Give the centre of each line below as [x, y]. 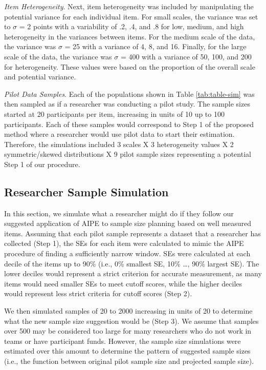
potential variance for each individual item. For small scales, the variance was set [131, 16]
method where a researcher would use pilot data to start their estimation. [119, 134]
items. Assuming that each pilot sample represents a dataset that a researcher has [132, 233]
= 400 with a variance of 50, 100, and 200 [186, 56]
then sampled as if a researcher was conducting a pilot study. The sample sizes [127, 104]
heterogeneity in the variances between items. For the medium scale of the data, [130, 36]
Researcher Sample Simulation [86, 191]
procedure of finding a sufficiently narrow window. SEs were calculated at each [127, 253]
